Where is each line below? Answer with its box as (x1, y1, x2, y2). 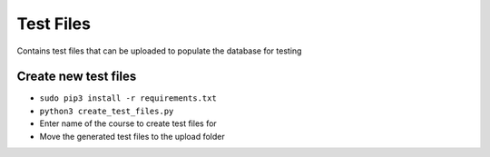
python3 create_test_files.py (39, 105, 174, 116)
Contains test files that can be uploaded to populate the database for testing (16, 45, 302, 56)
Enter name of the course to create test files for (39, 118, 217, 129)
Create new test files (16, 69, 137, 84)
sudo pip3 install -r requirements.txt (39, 93, 217, 103)
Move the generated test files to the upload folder (39, 131, 226, 142)
